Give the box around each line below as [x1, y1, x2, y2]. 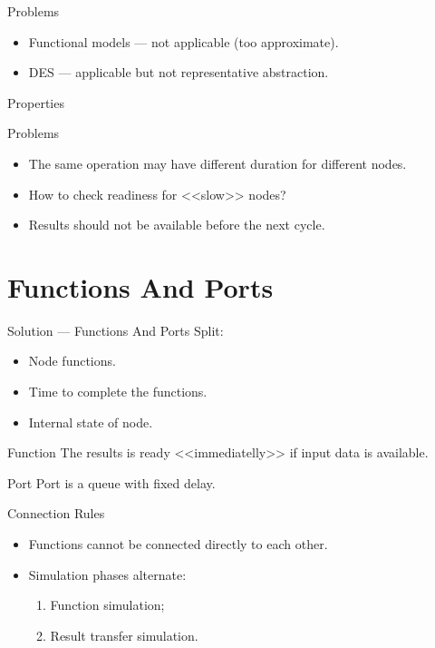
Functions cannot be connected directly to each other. [28, 535, 328, 554]
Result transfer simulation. [50, 625, 198, 644]
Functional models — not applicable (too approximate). [28, 32, 339, 51]
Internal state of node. [28, 412, 153, 431]
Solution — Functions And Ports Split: [7, 320, 224, 339]
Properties [7, 93, 64, 112]
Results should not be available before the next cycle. [28, 215, 325, 234]
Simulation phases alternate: [28, 565, 187, 584]
